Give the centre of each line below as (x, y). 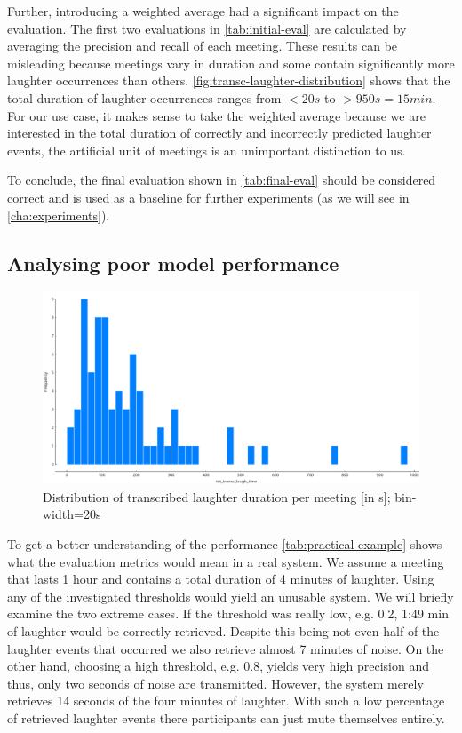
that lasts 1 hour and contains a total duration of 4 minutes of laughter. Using (221, 579)
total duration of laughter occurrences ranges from (144, 97)
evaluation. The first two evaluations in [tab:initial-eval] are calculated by (207, 28)
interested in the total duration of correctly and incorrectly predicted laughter (219, 133)
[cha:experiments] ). (59, 215)
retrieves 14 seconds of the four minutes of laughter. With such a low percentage (226, 701)
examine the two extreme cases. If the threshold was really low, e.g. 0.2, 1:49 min (228, 613)
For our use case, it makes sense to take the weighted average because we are (216, 115)
